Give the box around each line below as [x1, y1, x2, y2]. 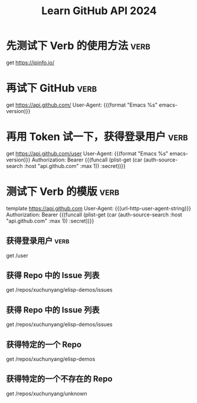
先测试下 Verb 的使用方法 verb [6, 39, 150, 52]
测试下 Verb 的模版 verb [6, 185, 120, 198]
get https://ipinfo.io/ [6, 59, 55, 66]
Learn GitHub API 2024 [41, 4, 157, 18]
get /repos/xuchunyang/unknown [6, 390, 87, 397]
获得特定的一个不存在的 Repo [6, 374, 113, 384]
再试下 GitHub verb [6, 81, 97, 95]
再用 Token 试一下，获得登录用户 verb [6, 130, 188, 144]
